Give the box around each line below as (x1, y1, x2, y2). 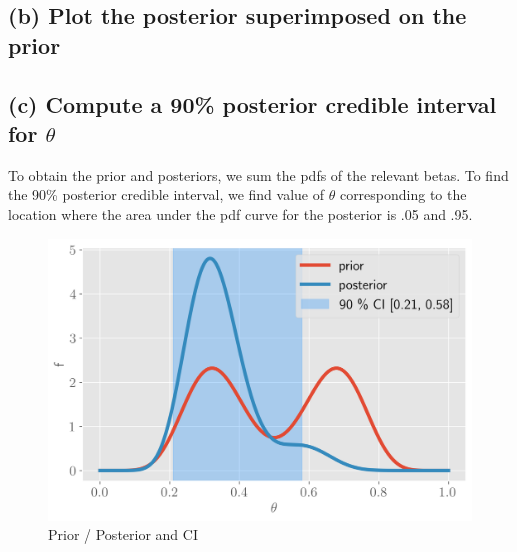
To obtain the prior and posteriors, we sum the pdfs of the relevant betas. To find (8, 164, 509, 185)
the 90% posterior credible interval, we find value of (8, 184, 325, 205)
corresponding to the (339, 184, 467, 205)
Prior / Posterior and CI (48, 524, 198, 545)
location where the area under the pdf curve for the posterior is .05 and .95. (8, 203, 473, 224)
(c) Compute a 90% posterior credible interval (8, 88, 497, 119)
